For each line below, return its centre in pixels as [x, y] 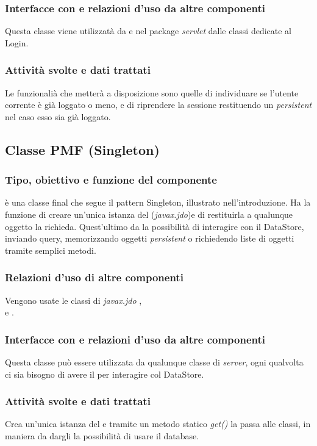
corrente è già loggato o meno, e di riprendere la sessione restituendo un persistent [158, 105]
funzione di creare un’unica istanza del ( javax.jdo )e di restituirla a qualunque [149, 214]
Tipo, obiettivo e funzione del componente [111, 180]
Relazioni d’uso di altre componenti [94, 277]
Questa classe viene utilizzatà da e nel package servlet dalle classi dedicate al [148, 31]
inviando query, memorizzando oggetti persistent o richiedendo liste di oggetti [150, 238]
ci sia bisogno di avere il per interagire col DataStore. [105, 374]
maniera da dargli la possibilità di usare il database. [102, 436]
